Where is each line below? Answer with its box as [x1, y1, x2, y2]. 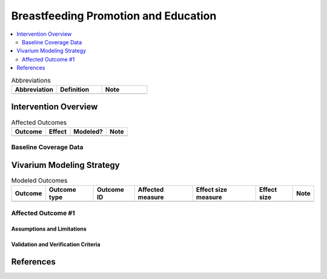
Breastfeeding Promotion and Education [11, 9, 217, 22]
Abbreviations [11, 76, 51, 84]
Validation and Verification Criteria [11, 241, 101, 248]
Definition [60, 85, 90, 93]
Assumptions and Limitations [11, 225, 87, 233]
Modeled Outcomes [11, 176, 68, 185]
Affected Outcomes [11, 118, 67, 127]
